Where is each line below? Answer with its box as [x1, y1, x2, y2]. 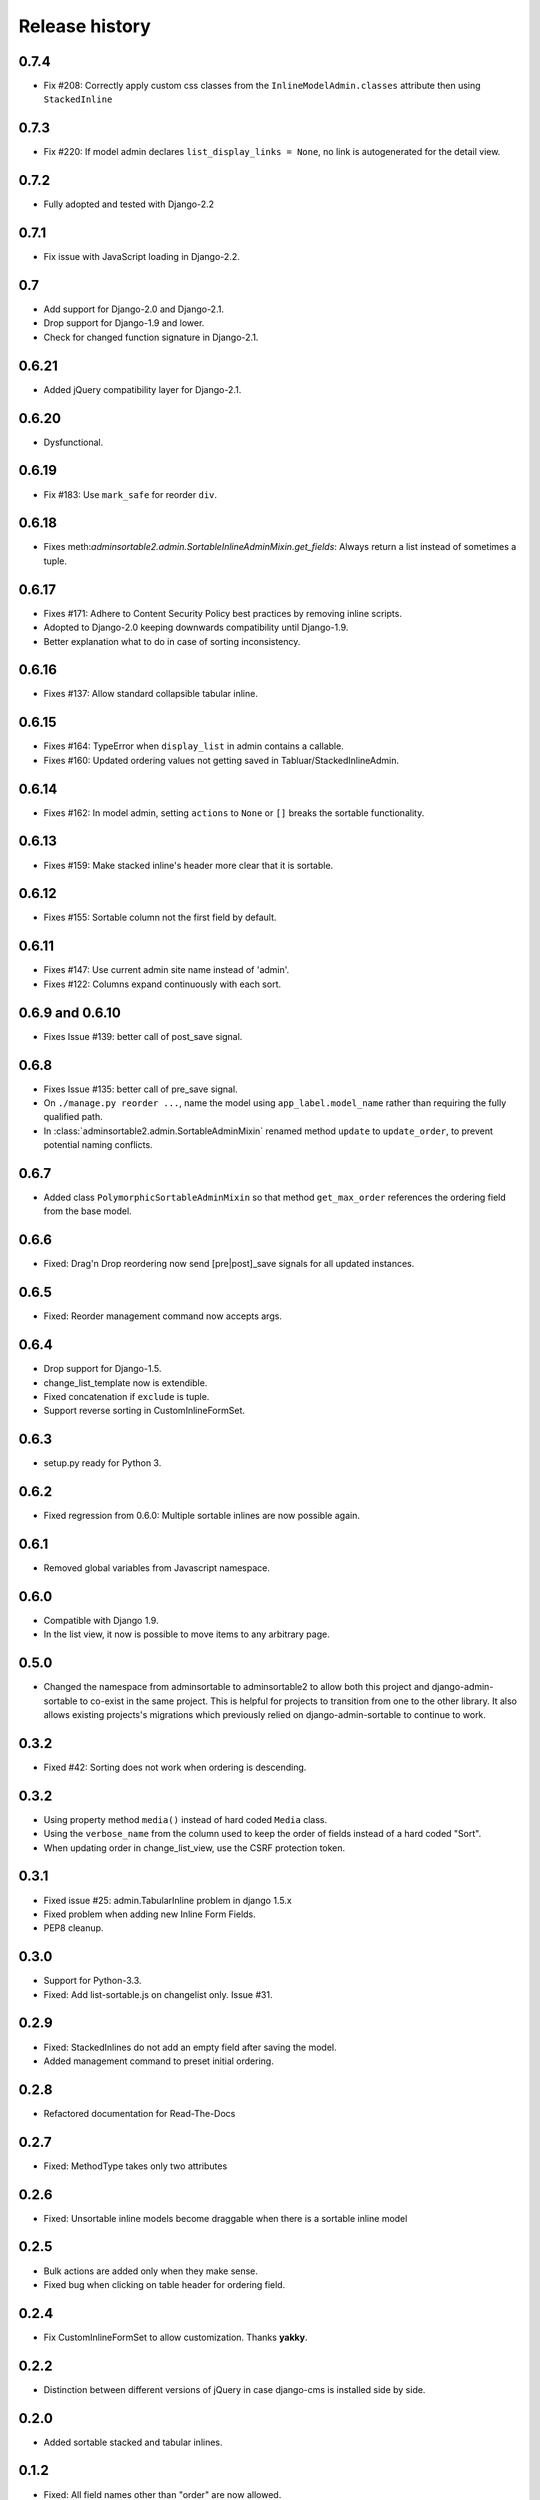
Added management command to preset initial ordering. [43, 2055, 274, 2067]
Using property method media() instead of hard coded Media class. [43, 1813, 328, 1825]
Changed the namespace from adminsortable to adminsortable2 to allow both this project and [43, 1681, 430, 1693]
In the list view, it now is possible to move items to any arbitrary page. [43, 1628, 330, 1640]
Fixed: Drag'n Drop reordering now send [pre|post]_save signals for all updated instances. [43, 1258, 415, 1270]
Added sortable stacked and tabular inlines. [43, 2436, 224, 2448]
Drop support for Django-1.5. [43, 1363, 162, 1375]
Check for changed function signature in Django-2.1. [43, 331, 259, 343]
